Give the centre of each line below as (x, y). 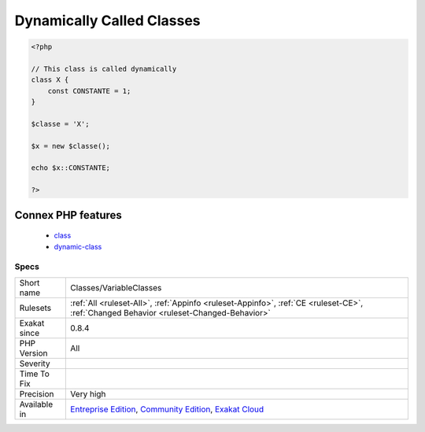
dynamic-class (78, 246)
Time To (35, 374)
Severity (35, 364)
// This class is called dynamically (104, 68)
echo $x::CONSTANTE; (70, 168)
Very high (88, 393)
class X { (50, 80)
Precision (37, 393)
